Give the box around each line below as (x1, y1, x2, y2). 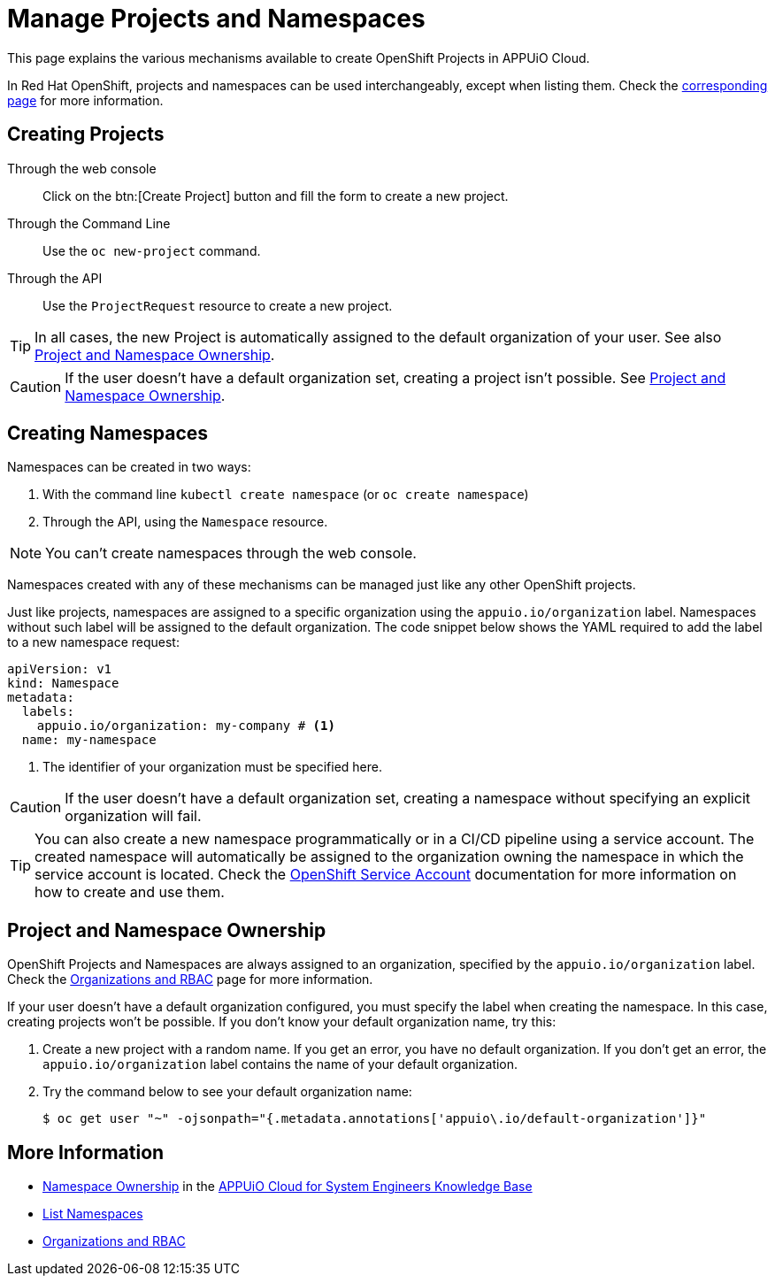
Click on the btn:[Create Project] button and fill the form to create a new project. (42, 188, 509, 204)
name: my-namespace (21, 733, 157, 748)
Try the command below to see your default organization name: (42, 1084, 412, 1100)
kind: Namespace (7, 676, 119, 691)
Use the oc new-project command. (42, 242, 261, 258)
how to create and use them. (35, 883, 225, 902)
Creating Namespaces (7, 422, 209, 445)
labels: (21, 704, 74, 719)
